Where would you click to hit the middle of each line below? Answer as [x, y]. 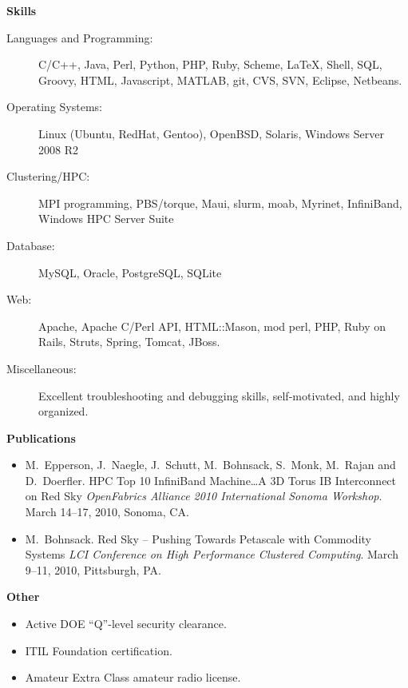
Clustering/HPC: [48, 176]
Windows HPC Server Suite [106, 219]
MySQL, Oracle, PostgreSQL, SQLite [130, 272]
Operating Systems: [54, 107]
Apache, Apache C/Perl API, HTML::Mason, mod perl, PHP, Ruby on [212, 326]
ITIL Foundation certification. [99, 650]
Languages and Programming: [80, 37]
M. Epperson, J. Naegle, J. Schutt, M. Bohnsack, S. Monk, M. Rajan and [210, 465]
